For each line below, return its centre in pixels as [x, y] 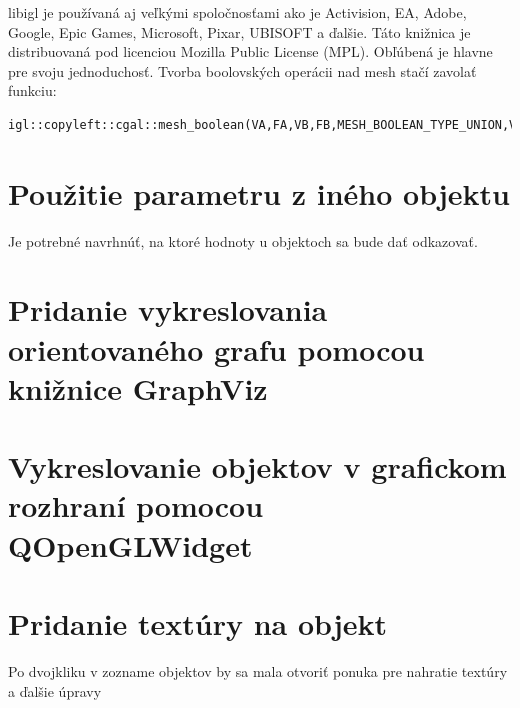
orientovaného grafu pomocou [216, 348]
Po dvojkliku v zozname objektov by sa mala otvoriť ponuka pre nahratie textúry [258, 670]
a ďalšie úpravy [55, 690]
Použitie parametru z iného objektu [259, 192]
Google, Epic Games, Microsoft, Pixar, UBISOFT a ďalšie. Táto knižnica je [239, 31]
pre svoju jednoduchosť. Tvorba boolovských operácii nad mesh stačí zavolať [242, 70]
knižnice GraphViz [138, 387]
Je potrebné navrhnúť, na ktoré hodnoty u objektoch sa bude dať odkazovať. [243, 240]
